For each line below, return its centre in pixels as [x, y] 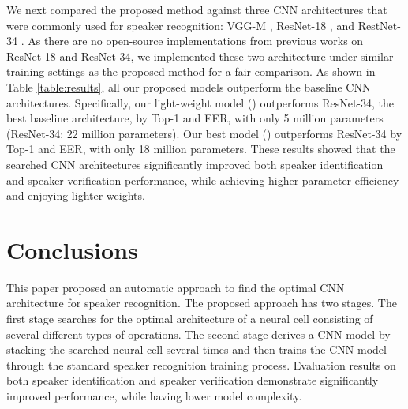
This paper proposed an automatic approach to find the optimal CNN [176, 287]
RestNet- [379, 25]
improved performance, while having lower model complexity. [154, 396]
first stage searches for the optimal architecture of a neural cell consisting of [190, 319]
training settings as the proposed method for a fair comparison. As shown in [191, 71]
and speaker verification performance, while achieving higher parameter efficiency [203, 180]
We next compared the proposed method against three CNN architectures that [197, 9]
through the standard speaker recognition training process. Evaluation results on [201, 364]
